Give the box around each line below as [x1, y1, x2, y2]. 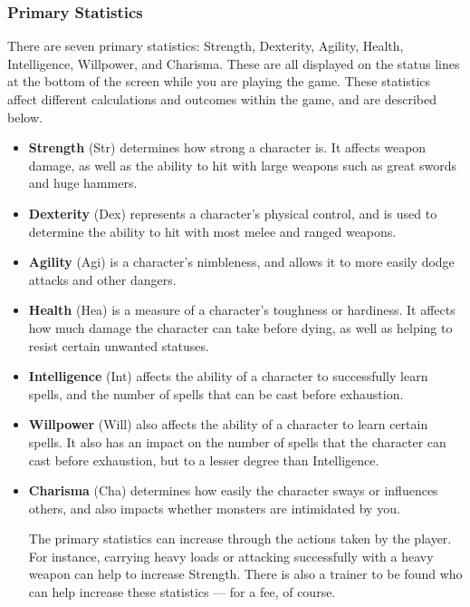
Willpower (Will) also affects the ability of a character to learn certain [28, 415, 428, 434]
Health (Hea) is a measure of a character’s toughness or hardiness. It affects [28, 300, 456, 319]
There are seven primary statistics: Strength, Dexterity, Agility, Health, [7, 36, 404, 55]
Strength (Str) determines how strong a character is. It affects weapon [28, 138, 427, 157]
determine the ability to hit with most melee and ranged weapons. [28, 221, 397, 240]
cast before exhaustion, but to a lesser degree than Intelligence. [28, 450, 379, 469]
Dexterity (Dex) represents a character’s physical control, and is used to [28, 203, 437, 222]
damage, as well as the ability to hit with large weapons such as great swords [28, 155, 457, 174]
